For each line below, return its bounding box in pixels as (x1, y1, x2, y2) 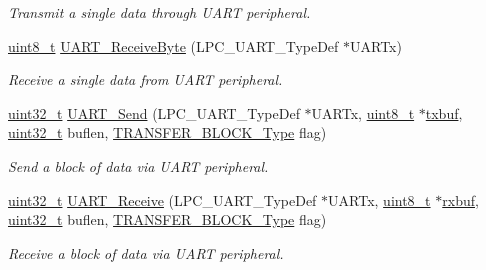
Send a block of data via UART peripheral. (8, 155, 269, 176)
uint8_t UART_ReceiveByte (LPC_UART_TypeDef (8, 35, 339, 56)
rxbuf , (442, 189, 479, 210)
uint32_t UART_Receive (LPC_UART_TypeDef (8, 189, 317, 210)
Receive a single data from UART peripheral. (8, 69, 283, 90)
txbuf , (425, 102, 463, 123)
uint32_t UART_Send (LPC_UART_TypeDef (8, 102, 300, 123)
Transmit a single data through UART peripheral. (8, 2, 311, 22)
